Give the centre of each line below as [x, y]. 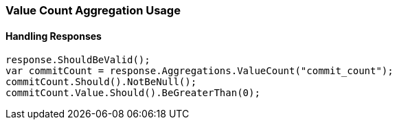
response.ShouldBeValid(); [78, 60]
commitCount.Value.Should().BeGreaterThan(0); [133, 93]
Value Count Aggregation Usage [93, 10]
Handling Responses [54, 36]
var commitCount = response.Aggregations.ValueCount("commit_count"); [200, 71]
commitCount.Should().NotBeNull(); [101, 82]
